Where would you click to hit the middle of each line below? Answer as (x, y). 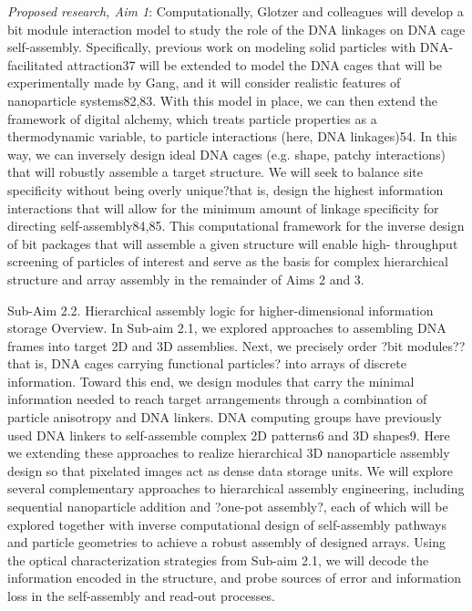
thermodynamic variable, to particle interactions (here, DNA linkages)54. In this (232, 136)
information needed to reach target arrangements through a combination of (217, 399)
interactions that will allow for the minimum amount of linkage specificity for (223, 207)
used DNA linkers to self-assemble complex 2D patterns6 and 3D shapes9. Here (229, 435)
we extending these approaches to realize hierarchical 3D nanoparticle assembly (229, 453)
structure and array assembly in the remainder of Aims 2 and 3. (186, 279)
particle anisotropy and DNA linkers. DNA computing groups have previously (225, 417)
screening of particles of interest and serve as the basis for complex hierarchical (228, 261)
